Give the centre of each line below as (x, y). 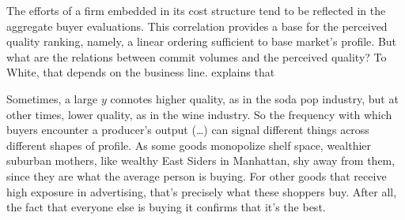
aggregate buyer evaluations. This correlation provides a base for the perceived (197, 26)
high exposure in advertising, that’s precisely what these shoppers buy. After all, (202, 191)
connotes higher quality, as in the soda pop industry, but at (254, 98)
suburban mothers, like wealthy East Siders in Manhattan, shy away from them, (201, 160)
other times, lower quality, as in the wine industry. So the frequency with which (199, 114)
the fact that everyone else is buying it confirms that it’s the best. (166, 207)
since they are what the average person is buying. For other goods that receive (197, 175)
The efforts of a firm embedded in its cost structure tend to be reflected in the (196, 10)
